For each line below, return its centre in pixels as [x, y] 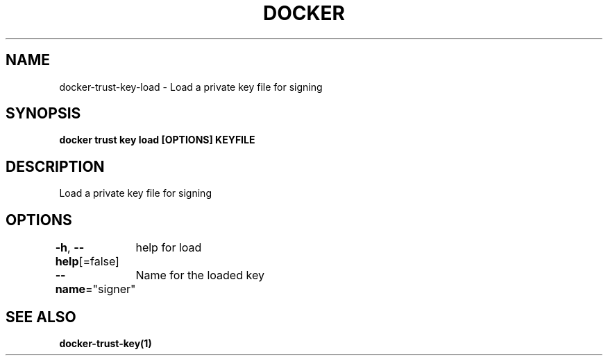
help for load [169, 248]
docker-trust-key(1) [105, 343]
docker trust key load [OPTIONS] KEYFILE [157, 140]
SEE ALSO [41, 317]
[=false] [99, 262]
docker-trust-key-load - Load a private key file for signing [191, 87]
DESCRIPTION [55, 166]
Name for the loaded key [200, 275]
